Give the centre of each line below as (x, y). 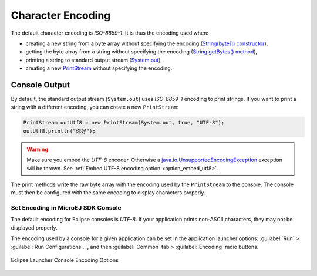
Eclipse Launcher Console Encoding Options (65, 260)
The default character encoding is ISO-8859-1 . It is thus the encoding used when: (109, 33)
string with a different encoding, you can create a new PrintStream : (95, 107)
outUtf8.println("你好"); (60, 131)
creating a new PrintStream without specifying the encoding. (99, 68)
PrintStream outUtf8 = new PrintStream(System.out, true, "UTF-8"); (124, 123)
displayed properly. (34, 228)
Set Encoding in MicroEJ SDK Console (66, 208)
